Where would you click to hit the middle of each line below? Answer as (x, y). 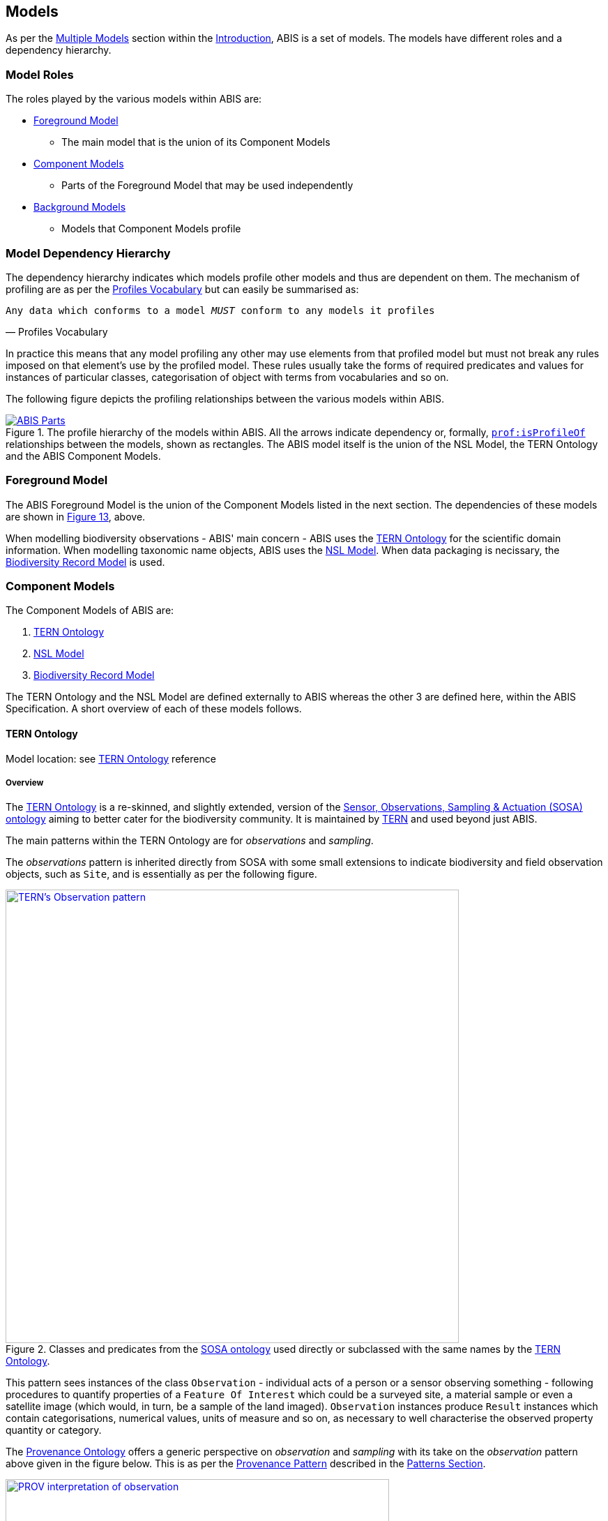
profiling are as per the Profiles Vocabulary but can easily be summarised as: (182, 289)
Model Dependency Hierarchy (88, 253)
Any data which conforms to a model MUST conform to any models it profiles (220, 310)
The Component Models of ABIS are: (90, 610)
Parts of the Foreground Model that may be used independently (207, 186)
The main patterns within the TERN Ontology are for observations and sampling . (190, 841)
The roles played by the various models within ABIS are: (134, 99)
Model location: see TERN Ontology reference (111, 758)
